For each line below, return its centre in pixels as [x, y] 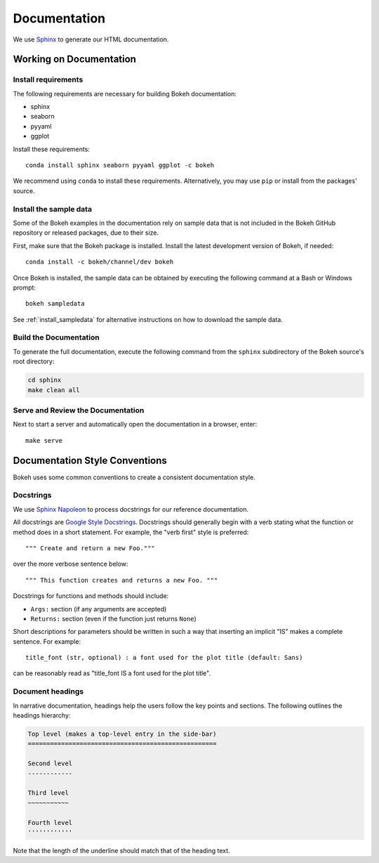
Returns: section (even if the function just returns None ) [113, 618]
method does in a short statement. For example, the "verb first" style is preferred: [131, 532]
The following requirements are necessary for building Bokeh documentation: [125, 93]
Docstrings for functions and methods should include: [91, 596]
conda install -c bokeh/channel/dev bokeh [100, 262]
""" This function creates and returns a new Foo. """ [122, 580]
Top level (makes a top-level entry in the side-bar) [122, 734]
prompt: [25, 287]
